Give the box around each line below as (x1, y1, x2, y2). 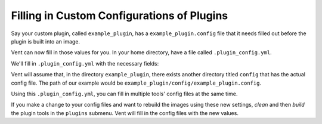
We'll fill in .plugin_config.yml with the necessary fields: (11, 60, 159, 67)
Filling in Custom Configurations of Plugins (11, 9, 228, 22)
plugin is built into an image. (11, 38, 80, 45)
